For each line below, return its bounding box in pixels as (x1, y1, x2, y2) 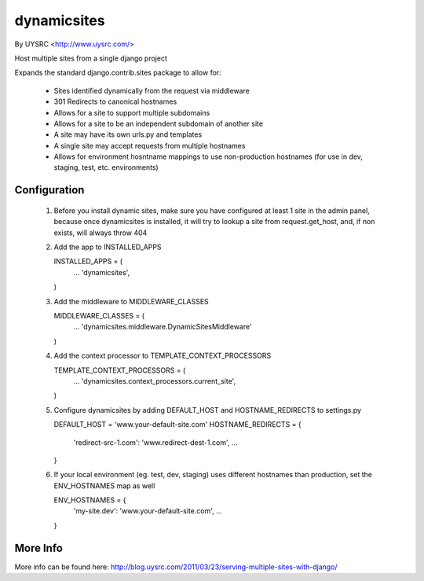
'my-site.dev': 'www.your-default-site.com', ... (73, 506, 223, 516)
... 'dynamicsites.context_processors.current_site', (73, 376, 236, 385)
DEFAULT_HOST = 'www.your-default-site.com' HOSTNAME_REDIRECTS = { (53, 420, 302, 429)
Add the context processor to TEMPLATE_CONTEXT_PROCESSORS (53, 351, 272, 361)
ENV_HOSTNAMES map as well (53, 480, 155, 491)
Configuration (14, 183, 85, 197)
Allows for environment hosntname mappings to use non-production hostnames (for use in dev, (53, 152, 363, 161)
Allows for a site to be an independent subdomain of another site (53, 119, 263, 128)
